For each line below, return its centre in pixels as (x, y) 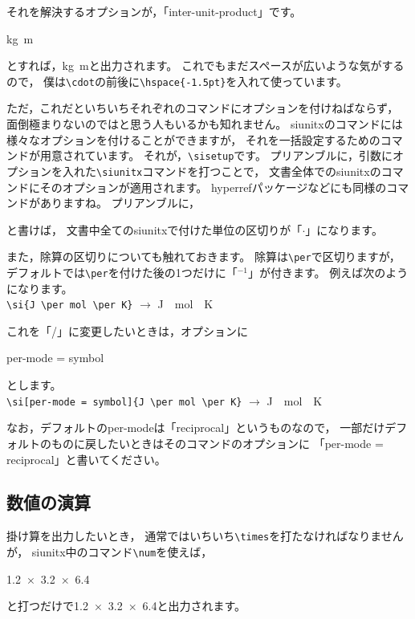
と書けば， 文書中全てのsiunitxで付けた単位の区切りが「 (155, 229)
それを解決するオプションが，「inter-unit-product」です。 (154, 11)
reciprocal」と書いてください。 (86, 459)
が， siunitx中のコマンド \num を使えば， (110, 551)
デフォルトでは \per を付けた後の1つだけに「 (122, 272)
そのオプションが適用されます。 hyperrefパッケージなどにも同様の (213, 187)
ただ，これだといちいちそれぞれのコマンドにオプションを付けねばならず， (203, 108)
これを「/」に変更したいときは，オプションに (127, 330)
